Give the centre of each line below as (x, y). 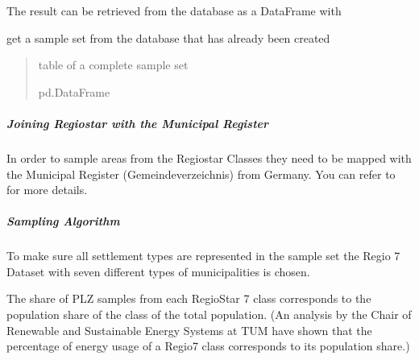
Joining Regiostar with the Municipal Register (138, 123)
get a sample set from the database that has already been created (168, 37)
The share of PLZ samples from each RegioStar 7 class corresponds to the (189, 298)
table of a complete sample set (113, 65)
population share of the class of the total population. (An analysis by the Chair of (209, 314)
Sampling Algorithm (63, 221)
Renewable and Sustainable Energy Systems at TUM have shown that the (189, 330)
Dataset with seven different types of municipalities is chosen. (158, 271)
